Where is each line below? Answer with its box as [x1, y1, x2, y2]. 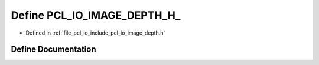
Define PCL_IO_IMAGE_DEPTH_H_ [11, 9, 181, 22]
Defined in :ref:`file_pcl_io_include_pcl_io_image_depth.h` [25, 29, 165, 36]
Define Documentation [11, 45, 96, 54]
